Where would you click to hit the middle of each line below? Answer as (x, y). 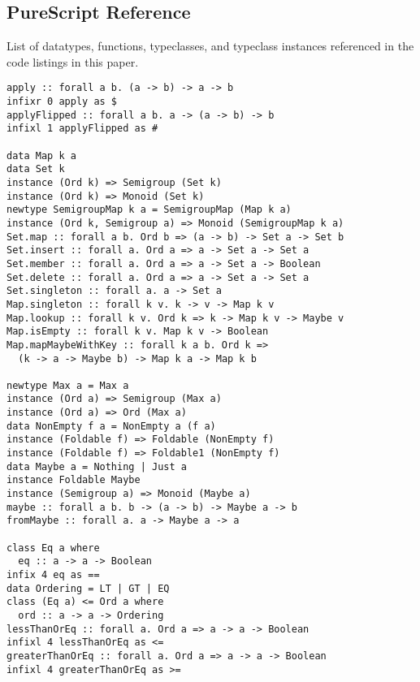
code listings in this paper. (73, 61)
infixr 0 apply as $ (62, 102)
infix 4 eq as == (53, 575)
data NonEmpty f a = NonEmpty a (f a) (111, 426)
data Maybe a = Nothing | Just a (97, 466)
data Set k (36, 169)
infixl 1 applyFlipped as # (82, 129)
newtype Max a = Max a (68, 385)
